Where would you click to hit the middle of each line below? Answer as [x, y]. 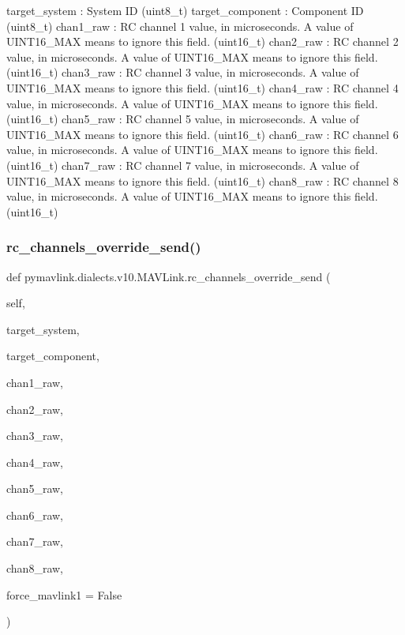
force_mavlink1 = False [64, 594]
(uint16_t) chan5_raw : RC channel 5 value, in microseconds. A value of [183, 119]
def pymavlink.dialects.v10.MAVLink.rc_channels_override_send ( [169, 276]
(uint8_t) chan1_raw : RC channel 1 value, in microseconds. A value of [180, 26]
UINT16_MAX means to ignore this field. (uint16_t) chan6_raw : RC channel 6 [202, 134]
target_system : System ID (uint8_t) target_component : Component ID [185, 10]
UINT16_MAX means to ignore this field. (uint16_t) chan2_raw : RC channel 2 [202, 41]
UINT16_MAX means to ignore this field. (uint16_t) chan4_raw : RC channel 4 [202, 87]
